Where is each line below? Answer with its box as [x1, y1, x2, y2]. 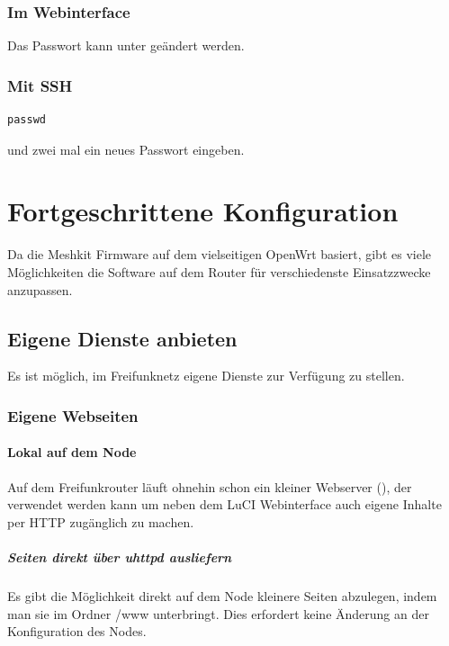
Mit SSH [7, 74, 73, 96]
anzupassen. [7, 280, 73, 299]
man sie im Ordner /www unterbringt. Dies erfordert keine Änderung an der [7, 604, 429, 623]
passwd [7, 113, 46, 127]
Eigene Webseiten [7, 404, 139, 426]
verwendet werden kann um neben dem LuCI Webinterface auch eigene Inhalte [7, 495, 442, 514]
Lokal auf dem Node [7, 443, 137, 462]
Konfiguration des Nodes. [7, 622, 147, 641]
